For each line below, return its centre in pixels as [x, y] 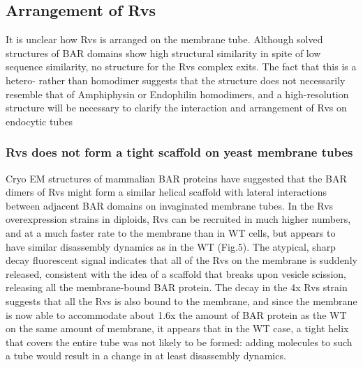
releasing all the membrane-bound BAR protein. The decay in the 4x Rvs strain [177, 287]
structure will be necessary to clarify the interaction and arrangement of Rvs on [176, 108]
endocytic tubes [39, 121]
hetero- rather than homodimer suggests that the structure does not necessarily [176, 80]
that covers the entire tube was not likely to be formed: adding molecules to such [179, 342]
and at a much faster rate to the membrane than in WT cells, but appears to [171, 232]
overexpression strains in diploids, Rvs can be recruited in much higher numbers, [178, 219]
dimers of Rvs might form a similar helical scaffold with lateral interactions [166, 192]
